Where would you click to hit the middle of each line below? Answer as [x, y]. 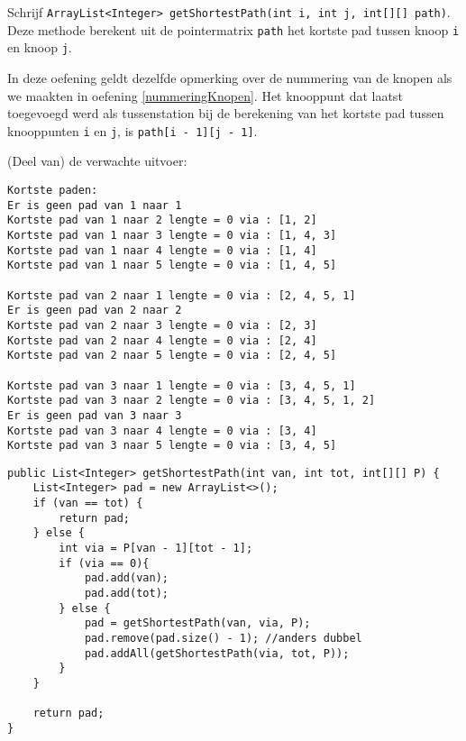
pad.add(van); [126, 578]
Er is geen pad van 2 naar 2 [95, 311]
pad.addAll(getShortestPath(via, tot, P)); [217, 653]
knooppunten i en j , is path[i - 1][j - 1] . [132, 130]
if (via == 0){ [104, 563]
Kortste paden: [53, 190]
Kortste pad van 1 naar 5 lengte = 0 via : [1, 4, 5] [172, 265]
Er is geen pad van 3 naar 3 [95, 415]
